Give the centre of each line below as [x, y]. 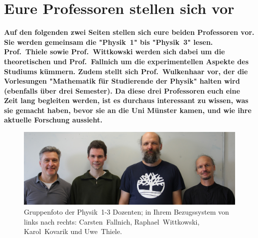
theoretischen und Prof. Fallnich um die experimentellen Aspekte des [126, 61]
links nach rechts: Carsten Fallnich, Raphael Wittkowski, [112, 221]
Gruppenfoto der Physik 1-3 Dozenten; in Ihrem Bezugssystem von [127, 211]
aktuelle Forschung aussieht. [53, 120]
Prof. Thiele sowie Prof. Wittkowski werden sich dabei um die [115, 52]
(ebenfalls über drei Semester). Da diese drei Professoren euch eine [122, 90]
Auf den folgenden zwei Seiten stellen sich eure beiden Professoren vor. [129, 32]
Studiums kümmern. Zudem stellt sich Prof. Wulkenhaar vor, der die [126, 71]
